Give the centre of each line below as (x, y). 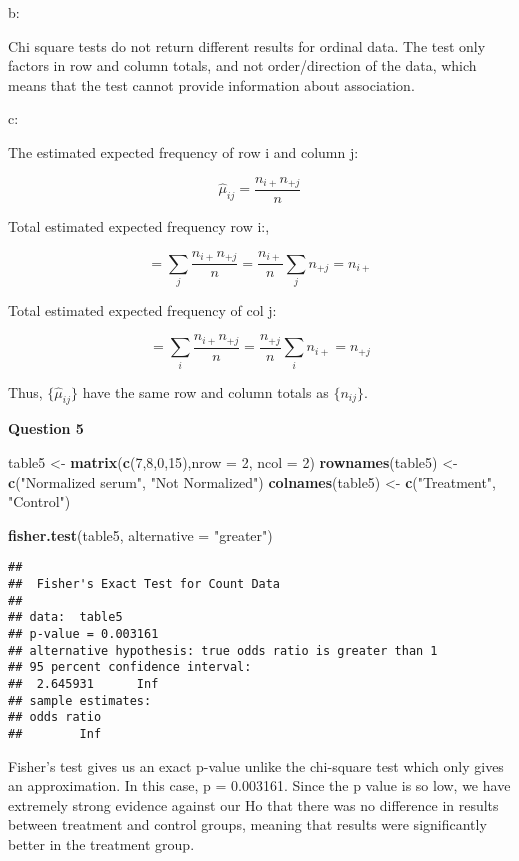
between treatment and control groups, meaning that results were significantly (247, 824)
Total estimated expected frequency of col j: (142, 309)
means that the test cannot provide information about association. (211, 84)
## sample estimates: (80, 700)
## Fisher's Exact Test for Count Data (144, 584)
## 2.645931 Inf (83, 684)
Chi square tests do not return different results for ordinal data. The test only (247, 45)
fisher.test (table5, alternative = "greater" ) (140, 534)
